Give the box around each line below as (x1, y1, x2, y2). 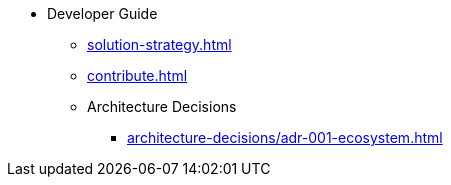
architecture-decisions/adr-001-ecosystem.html (127, 129, 443, 146)
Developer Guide (47, 5, 158, 22)
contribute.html (87, 67, 188, 84)
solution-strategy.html (87, 36, 232, 53)
